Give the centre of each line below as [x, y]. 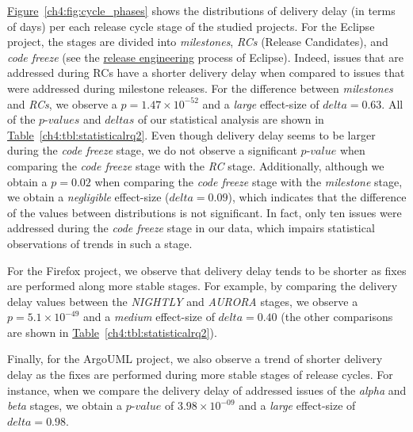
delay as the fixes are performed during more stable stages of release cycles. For [200, 375]
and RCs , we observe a [62, 103]
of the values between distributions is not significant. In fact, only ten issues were [205, 212]
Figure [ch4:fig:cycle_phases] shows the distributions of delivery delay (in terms [201, 10]
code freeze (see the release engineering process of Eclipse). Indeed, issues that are [205, 57]
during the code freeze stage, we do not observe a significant [152, 150]
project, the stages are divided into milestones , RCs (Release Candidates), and [198, 42]
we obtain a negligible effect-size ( [88, 197]
